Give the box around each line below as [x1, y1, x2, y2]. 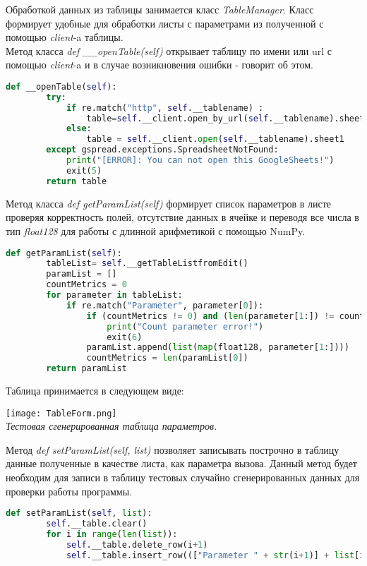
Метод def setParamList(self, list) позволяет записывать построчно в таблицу [6, 442, 339, 457]
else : [66, 124, 92, 134]
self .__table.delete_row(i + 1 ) [66, 539, 208, 550]
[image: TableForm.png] [6, 408, 117, 419]
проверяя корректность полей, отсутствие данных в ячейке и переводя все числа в [6, 210, 359, 224]
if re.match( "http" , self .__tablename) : [66, 102, 264, 113]
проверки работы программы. [6, 483, 132, 498]
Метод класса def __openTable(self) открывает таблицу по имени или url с [6, 43, 332, 58]
